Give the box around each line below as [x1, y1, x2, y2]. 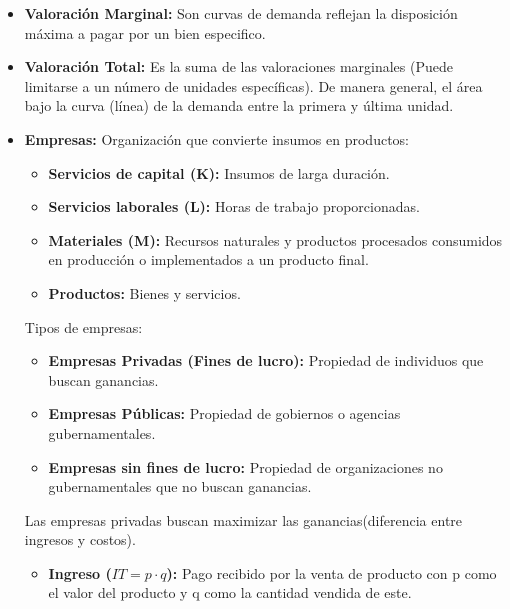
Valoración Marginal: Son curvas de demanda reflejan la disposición [24, 3, 458, 23]
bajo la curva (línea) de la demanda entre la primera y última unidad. [24, 95, 454, 116]
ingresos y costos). [24, 529, 136, 550]
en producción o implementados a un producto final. [48, 249, 369, 270]
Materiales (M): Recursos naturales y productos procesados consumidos [48, 229, 503, 250]
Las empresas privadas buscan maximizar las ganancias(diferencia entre [24, 509, 463, 530]
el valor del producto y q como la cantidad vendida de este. [48, 582, 412, 603]
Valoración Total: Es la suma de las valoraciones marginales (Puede [24, 56, 453, 77]
